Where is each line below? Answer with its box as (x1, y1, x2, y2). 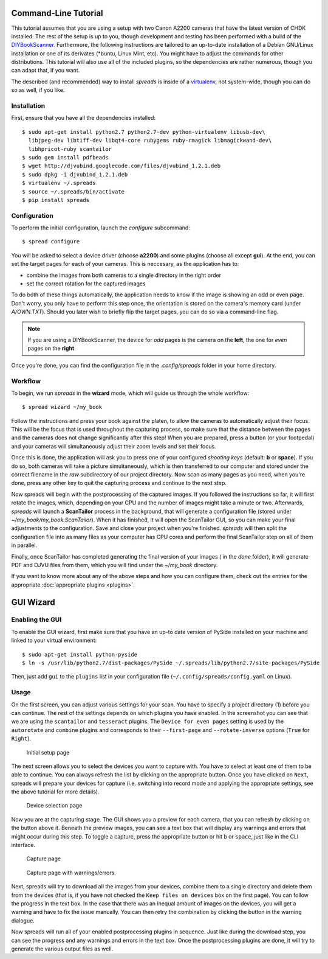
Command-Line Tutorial (11, 8, 103, 18)
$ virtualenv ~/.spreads (22, 180, 96, 187)
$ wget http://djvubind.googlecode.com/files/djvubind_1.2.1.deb (22, 162, 221, 170)
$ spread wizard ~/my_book (22, 403, 103, 411)
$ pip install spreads (22, 197, 90, 203)
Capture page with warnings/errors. (26, 869, 117, 876)
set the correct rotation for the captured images (26, 280, 146, 287)
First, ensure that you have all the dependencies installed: (11, 114, 156, 122)
